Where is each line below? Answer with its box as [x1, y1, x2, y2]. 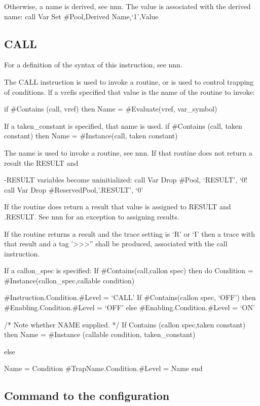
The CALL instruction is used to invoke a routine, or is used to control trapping [4, 76, 254, 87]
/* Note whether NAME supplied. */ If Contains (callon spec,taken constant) [4, 319, 246, 329]
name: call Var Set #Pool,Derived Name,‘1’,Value [4, 11, 159, 21]
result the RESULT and [4, 157, 79, 168]
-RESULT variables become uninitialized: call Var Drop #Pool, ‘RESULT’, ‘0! [4, 174, 247, 185]
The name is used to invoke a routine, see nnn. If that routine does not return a [4, 147, 252, 158]
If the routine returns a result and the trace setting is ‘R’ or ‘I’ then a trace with [4, 228, 255, 239]
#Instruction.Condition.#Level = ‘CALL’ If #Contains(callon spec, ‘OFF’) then [4, 292, 256, 303]
